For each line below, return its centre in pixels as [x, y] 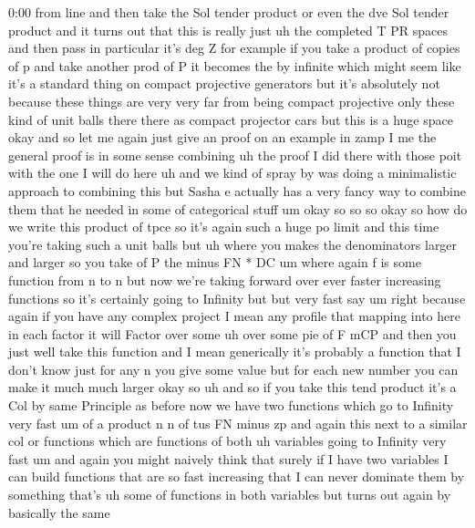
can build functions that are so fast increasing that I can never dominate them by [237, 476]
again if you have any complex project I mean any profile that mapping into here [234, 316]
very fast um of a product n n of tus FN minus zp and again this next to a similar [238, 423]
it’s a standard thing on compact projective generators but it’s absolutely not [224, 83]
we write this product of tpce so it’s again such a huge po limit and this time [224, 227]
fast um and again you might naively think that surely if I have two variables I [228, 458]
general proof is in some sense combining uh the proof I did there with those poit [235, 155]
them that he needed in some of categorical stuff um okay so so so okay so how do [238, 208]
